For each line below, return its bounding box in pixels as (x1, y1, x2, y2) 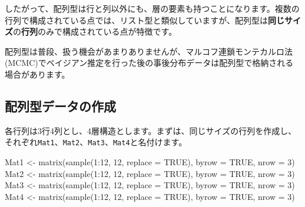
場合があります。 (5, 68, 70, 80)
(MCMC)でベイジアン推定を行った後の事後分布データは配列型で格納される (5, 56, 294, 69)
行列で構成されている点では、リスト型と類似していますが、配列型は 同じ (5, 14, 284, 26)
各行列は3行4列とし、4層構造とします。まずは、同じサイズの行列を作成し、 (5, 124, 297, 136)
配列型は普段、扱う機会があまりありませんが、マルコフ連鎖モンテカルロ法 (5, 45, 293, 57)
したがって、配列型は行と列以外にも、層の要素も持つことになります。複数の (5, 2, 300, 14)
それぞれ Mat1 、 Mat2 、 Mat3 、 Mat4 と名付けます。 (5, 136, 187, 148)
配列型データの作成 (5, 96, 116, 115)
